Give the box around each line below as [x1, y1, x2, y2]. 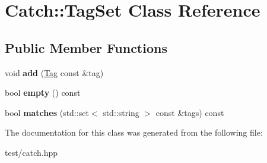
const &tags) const [155, 106, 224, 118]
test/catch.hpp [5, 146, 58, 158]
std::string [103, 106, 139, 118]
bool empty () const [5, 86, 81, 99]
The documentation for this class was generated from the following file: [5, 126, 263, 139]
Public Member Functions [5, 38, 167, 57]
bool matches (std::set [5, 106, 89, 118]
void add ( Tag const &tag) [5, 66, 104, 79]
